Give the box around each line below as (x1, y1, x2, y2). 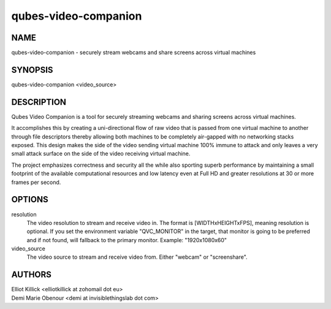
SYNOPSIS (11, 64, 53, 75)
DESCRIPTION (11, 97, 67, 107)
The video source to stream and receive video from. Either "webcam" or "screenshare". (26, 253, 248, 261)
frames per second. (11, 178, 61, 186)
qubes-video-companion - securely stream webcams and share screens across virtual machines (11, 49, 256, 56)
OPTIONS (11, 194, 48, 205)
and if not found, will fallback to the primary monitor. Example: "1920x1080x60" (26, 236, 227, 243)
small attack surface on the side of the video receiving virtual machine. (11, 150, 191, 158)
